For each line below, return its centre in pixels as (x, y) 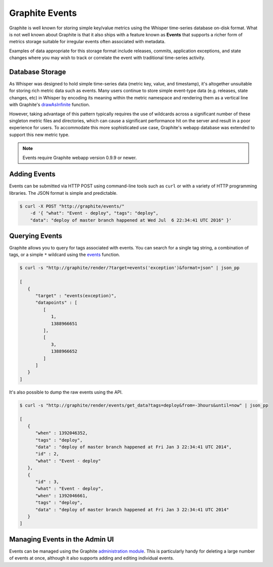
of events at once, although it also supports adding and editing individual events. (92, 558)
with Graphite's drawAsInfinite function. (50, 105)
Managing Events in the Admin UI (62, 539)
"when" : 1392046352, (62, 433)
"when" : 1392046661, (62, 495)
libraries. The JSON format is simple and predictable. (63, 193)
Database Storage (38, 72)
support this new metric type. (39, 135)
